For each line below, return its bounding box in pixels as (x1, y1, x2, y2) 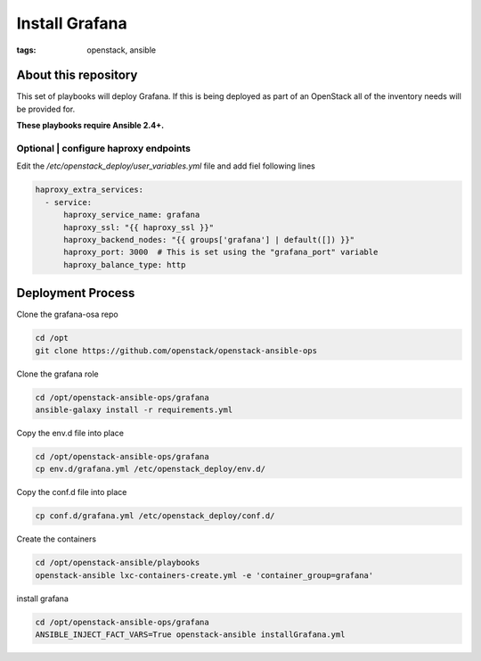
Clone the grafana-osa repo (16, 309, 119, 320)
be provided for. (16, 103, 76, 114)
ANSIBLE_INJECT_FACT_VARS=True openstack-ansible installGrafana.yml (35, 629, 346, 640)
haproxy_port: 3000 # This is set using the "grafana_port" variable (63, 247, 379, 258)
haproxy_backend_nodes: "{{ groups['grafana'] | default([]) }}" (63, 235, 355, 244)
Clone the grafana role (16, 368, 99, 379)
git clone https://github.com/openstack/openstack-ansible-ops (35, 345, 318, 356)
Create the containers (16, 533, 97, 544)
